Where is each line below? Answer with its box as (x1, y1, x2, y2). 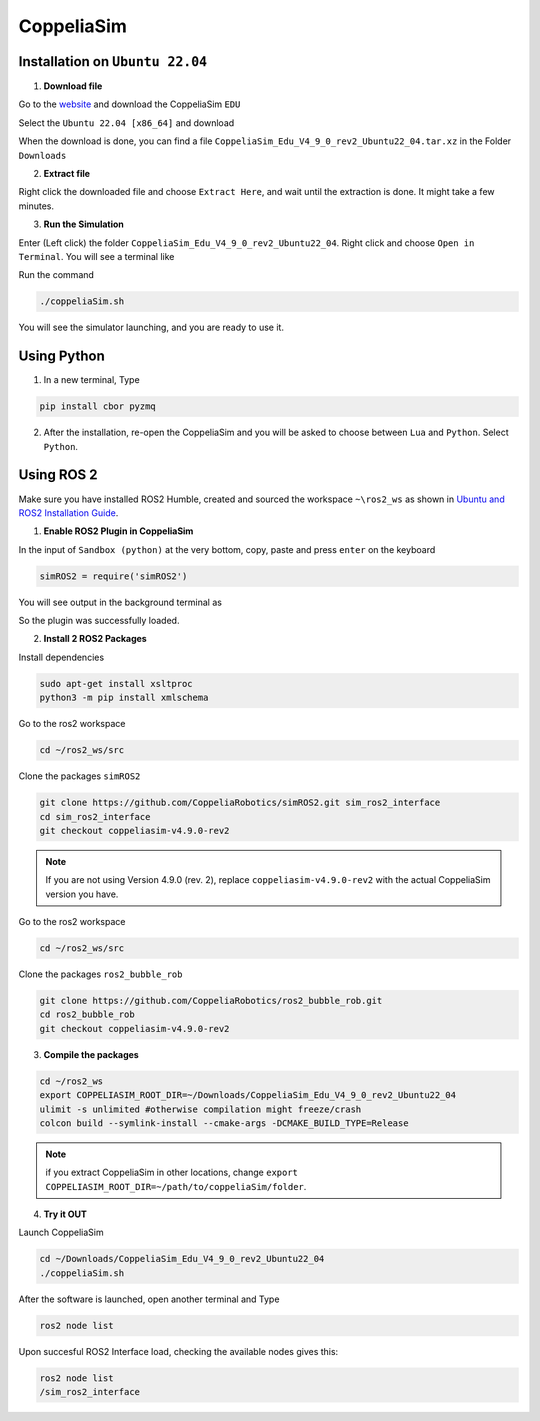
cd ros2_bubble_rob (39, 1009, 135, 1020)
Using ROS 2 (18, 466, 99, 484)
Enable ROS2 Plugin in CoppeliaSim (43, 525, 194, 537)
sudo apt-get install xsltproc (39, 678, 194, 689)
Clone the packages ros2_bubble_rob (18, 968, 183, 980)
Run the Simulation (43, 218, 125, 230)
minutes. (18, 200, 55, 212)
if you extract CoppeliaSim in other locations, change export (45, 1166, 299, 1179)
